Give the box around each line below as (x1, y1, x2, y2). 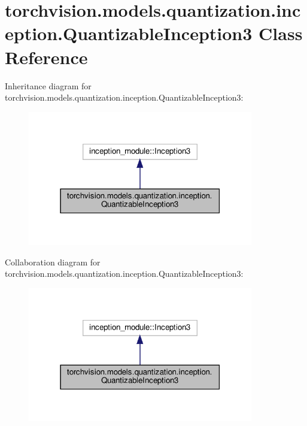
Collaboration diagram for (5, 255, 101, 268)
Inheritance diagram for (5, 79, 92, 92)
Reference (5, 44, 88, 69)
